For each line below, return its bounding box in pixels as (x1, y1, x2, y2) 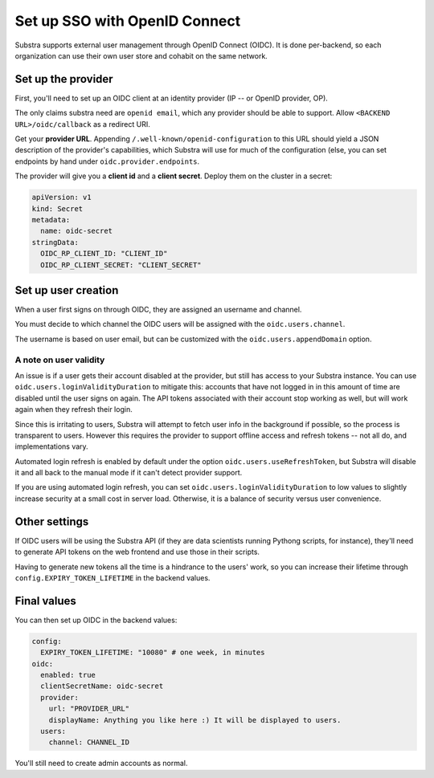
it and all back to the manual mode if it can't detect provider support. (14, 468, 243, 478)
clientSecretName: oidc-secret (40, 682, 164, 690)
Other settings (14, 515, 89, 528)
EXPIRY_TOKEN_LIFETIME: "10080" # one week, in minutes (40, 648, 265, 658)
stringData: (31, 238, 80, 246)
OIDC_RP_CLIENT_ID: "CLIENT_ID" (40, 249, 168, 259)
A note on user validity (14, 354, 105, 365)
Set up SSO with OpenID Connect (14, 12, 241, 30)
